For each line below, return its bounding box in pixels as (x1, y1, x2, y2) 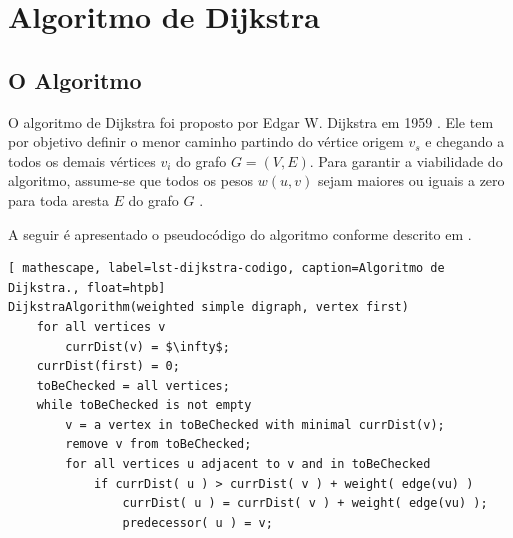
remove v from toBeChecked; (65, 437, 252, 452)
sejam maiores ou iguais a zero (318, 170, 505, 191)
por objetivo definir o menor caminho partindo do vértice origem (8, 131, 404, 152)
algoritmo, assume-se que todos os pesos (8, 170, 254, 191)
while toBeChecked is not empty (36, 398, 252, 413)
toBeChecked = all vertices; (36, 378, 230, 393)
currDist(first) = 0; (36, 359, 180, 374)
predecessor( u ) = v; (122, 515, 273, 530)
